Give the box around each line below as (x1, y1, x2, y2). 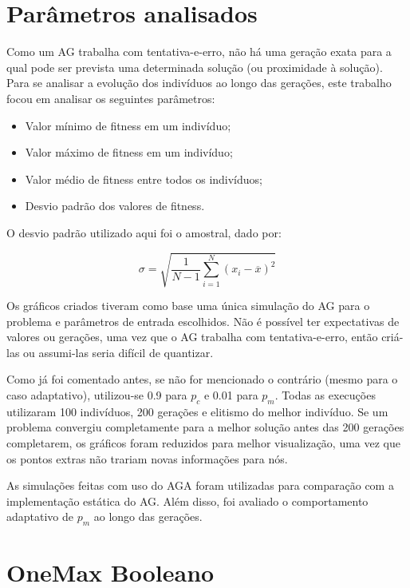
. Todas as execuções (274, 386, 376, 403)
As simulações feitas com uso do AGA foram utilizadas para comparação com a (6, 477, 394, 494)
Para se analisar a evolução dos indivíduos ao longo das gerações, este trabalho (6, 74, 392, 91)
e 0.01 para (203, 386, 258, 403)
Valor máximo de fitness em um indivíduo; (25, 144, 233, 161)
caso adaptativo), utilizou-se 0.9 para (6, 386, 187, 403)
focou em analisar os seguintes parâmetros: (6, 89, 215, 106)
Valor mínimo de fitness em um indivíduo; (25, 117, 231, 133)
